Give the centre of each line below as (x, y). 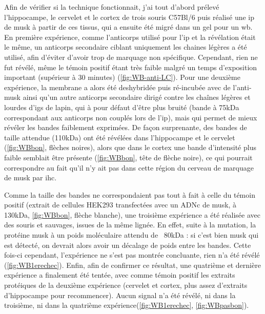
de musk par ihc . (30, 177)
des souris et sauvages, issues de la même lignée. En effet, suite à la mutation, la (130, 225)
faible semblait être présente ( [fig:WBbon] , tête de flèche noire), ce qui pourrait (128, 157)
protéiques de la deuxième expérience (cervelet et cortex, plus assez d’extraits (126, 285)
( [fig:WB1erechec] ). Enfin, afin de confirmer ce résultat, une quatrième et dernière (132, 265)
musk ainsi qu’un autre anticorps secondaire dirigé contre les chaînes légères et (127, 97)
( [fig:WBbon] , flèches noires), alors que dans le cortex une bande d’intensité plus (130, 147)
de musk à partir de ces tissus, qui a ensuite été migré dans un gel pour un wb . (128, 27)
